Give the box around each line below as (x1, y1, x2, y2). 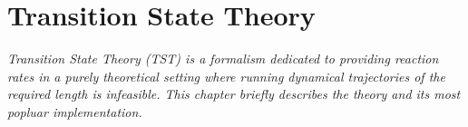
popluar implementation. (7, 102, 142, 121)
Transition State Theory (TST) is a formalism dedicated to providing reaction (7, 49, 439, 68)
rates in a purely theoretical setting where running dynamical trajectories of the (7, 66, 445, 85)
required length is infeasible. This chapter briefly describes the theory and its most (7, 84, 461, 103)
